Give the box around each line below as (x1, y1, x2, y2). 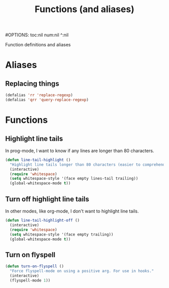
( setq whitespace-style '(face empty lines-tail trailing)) (10, 176, 138, 181)
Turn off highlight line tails (5, 195, 90, 203)
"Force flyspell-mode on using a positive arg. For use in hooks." (10, 268, 154, 274)
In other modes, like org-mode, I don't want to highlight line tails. (5, 208, 139, 214)
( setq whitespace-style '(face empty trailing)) (10, 232, 114, 237)
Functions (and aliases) (34, 4, 135, 15)
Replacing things (5, 79, 59, 88)
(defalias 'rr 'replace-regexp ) (5, 93, 73, 98)
